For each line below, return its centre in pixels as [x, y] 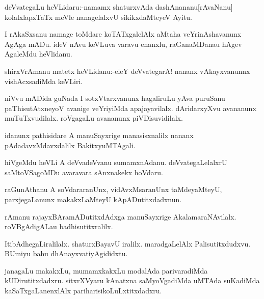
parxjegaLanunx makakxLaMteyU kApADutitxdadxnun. [93, 199]
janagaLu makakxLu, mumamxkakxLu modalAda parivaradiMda [106, 270]
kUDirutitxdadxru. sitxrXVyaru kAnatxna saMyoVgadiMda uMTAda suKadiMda [132, 280]
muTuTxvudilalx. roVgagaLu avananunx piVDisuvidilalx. [94, 118]
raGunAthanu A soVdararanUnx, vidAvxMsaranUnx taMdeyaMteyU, [113, 189]
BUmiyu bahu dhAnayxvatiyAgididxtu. [66, 253]
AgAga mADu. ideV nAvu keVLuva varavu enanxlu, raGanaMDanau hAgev [123, 44]
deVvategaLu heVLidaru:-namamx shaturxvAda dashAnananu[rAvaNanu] [119, 7]
